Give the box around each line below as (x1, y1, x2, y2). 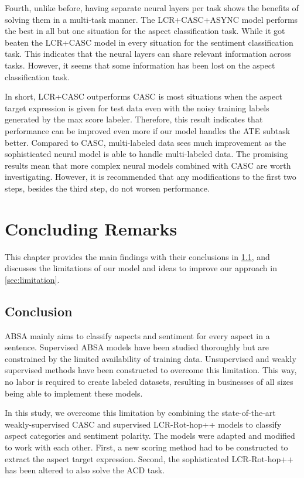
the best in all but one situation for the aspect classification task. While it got (5, 25, 285, 37)
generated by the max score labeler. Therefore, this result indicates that (5, 113, 263, 125)
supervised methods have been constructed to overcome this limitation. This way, (5, 364, 297, 376)
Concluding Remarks (5, 216, 177, 240)
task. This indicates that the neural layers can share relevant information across (5, 47, 291, 60)
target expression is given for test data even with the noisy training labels (5, 101, 269, 114)
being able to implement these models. (5, 387, 143, 399)
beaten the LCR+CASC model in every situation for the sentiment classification (5, 36, 293, 48)
